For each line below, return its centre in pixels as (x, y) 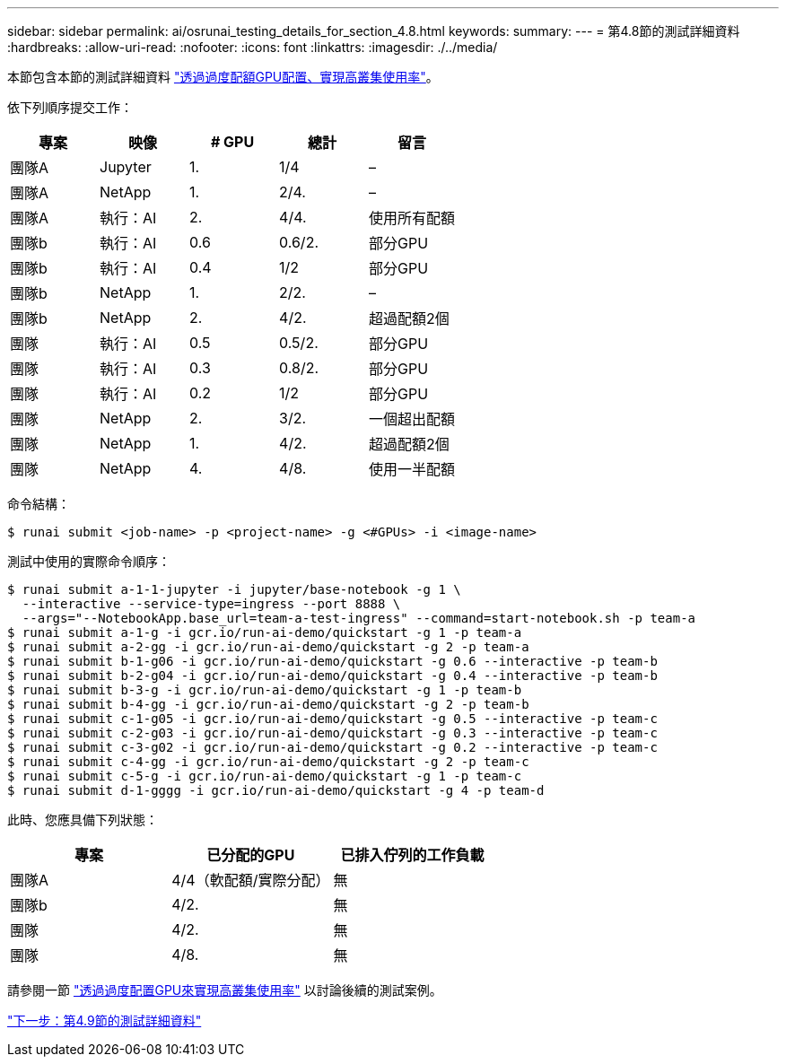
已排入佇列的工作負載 (412, 855)
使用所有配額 (412, 218)
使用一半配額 (412, 469)
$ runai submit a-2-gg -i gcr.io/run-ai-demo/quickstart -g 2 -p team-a (268, 647)
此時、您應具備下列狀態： (83, 820)
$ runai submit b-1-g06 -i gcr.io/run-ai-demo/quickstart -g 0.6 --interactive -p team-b (332, 661)
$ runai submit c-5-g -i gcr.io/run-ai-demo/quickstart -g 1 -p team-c (265, 776)
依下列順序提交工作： (70, 107)
